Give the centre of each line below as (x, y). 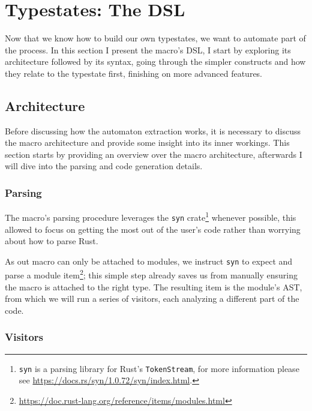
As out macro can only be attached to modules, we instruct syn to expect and (149, 261)
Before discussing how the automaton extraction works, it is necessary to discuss (153, 130)
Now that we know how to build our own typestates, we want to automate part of (155, 38)
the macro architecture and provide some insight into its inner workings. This (147, 142)
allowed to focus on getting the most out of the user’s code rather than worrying (153, 229)
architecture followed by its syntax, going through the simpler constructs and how (155, 61)
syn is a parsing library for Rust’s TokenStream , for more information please (159, 368)
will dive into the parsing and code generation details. (104, 166)
